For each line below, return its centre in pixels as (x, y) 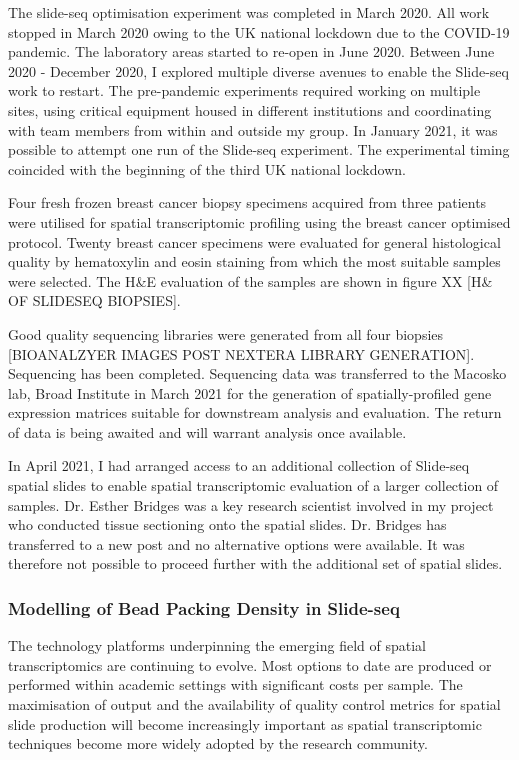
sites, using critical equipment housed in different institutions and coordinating (250, 109)
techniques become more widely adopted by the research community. (218, 743)
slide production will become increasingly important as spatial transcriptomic (245, 723)
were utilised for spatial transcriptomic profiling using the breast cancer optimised (259, 221)
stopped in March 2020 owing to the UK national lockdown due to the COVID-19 (259, 31)
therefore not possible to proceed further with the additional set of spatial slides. (255, 563)
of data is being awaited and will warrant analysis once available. (207, 431)
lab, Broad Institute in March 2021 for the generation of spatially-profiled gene (250, 392)
